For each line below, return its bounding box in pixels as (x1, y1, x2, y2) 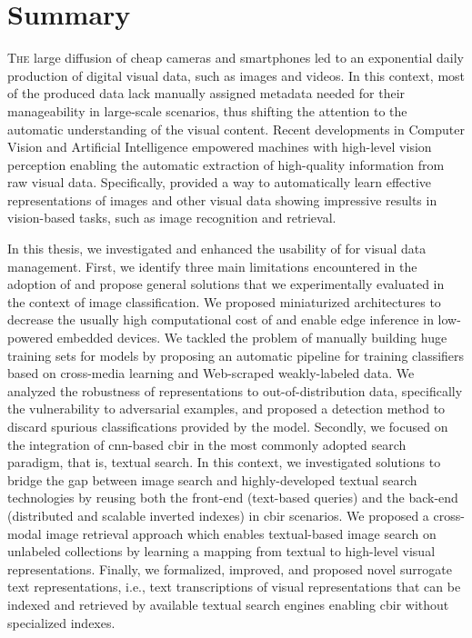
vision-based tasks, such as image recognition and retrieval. (7, 208, 336, 227)
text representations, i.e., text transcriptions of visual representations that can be (7, 577, 461, 596)
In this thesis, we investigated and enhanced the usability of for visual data (7, 239, 427, 258)
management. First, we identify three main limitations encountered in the (7, 256, 417, 275)
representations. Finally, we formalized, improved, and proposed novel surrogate (7, 559, 452, 578)
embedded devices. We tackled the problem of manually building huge (56, 328, 447, 347)
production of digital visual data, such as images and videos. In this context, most (7, 65, 466, 85)
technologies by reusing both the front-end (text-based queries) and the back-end (7, 488, 458, 507)
